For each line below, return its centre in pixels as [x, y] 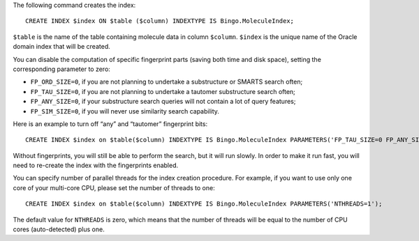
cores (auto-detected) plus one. [59, 229]
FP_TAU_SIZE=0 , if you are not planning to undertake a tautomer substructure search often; [163, 91]
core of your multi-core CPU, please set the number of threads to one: [114, 187]
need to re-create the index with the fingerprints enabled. [95, 165]
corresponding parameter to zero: [62, 69]
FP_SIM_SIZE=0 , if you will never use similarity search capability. [125, 111]
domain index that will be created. [62, 47]
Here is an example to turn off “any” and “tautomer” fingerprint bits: [110, 124]
